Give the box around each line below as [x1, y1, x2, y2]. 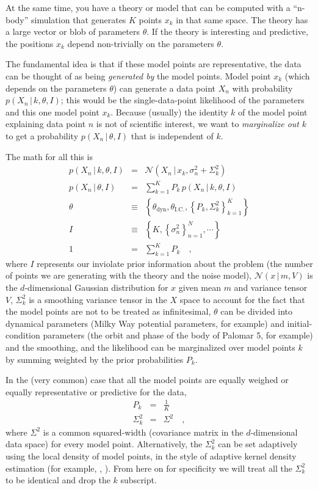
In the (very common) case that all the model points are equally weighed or [5, 373, 289, 386]
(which [284, 69, 310, 82]
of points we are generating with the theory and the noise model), [5, 269, 252, 282]
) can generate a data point [113, 81, 216, 94]
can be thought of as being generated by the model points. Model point [5, 69, 271, 82]
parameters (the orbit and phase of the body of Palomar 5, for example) [43, 329, 313, 342]
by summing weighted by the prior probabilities [5, 353, 184, 365]
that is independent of [131, 129, 214, 142]
